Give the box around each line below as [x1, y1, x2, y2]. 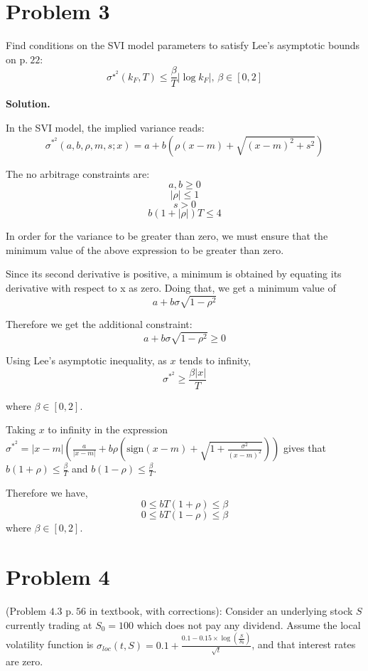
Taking [6, 422, 36, 437]
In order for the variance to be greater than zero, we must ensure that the [6, 228, 328, 243]
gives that [283, 440, 326, 455]
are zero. [6, 654, 43, 669]
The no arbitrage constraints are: [6, 166, 150, 181]
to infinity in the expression [48, 422, 168, 437]
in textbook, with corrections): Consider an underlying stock [89, 603, 353, 618]
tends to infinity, [179, 353, 251, 368]
